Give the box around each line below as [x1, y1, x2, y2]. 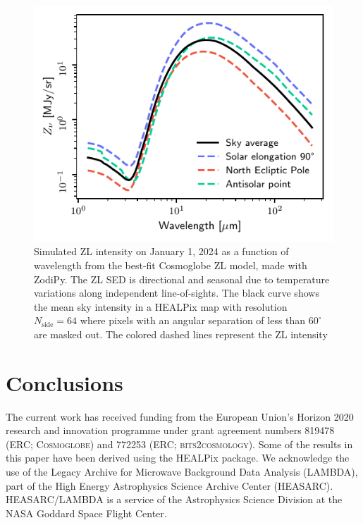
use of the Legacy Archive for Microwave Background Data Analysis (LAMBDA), [6, 464, 358, 479]
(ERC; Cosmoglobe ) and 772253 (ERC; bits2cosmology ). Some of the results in [6, 436, 353, 451]
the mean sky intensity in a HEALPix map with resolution [34, 299, 288, 314]
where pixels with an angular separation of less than [80, 313, 306, 328]
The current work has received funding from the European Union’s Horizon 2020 [6, 409, 354, 424]
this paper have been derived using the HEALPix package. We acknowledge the [6, 450, 350, 465]
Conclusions [6, 368, 123, 397]
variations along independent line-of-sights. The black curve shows [34, 285, 319, 300]
